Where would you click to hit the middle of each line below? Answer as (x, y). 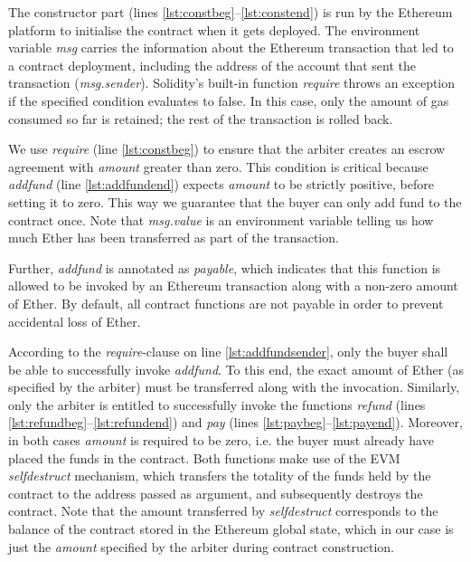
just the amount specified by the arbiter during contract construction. (201, 546)
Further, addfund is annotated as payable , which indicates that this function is (225, 267)
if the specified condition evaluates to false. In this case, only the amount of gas (229, 100)
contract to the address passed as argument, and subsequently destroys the (216, 493)
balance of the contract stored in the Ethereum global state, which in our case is (231, 529)
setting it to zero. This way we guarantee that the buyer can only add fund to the (235, 201)
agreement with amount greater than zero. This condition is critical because (218, 166)
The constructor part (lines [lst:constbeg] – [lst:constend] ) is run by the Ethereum (231, 12)
